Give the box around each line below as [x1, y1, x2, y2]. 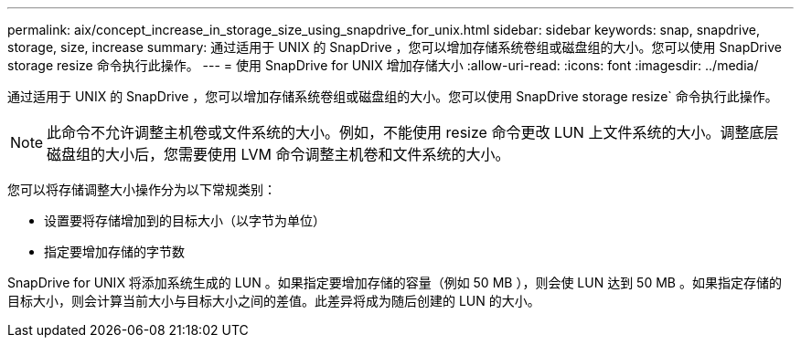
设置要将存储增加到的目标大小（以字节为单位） [44, 213, 326, 228]
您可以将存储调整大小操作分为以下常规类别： [7, 182, 276, 197]
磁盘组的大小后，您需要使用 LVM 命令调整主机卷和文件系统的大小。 [47, 145, 510, 163]
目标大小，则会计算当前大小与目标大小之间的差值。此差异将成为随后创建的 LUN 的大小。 [7, 293, 540, 308]
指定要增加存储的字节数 [44, 244, 185, 259]
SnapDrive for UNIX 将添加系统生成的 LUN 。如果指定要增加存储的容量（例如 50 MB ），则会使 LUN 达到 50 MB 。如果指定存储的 [7, 275, 782, 290]
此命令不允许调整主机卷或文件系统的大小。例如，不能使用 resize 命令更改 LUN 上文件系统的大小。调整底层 [47, 123, 779, 141]
